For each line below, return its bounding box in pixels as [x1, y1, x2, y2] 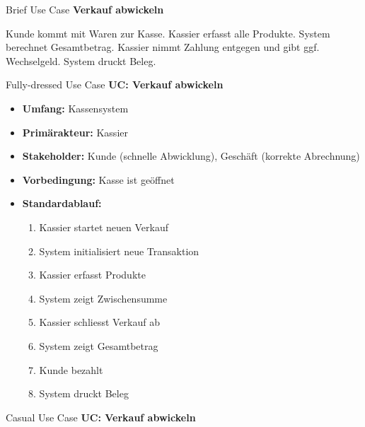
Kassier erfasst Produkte [39, 267, 146, 282]
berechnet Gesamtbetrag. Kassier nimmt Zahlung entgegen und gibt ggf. [6, 40, 320, 54]
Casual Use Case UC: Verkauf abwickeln [6, 409, 196, 424]
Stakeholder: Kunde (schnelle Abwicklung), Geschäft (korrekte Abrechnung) [22, 148, 360, 163]
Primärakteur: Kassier [22, 124, 128, 139]
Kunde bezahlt [39, 362, 103, 377]
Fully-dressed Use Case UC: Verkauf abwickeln [6, 77, 224, 92]
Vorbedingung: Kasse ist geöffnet [22, 172, 175, 187]
